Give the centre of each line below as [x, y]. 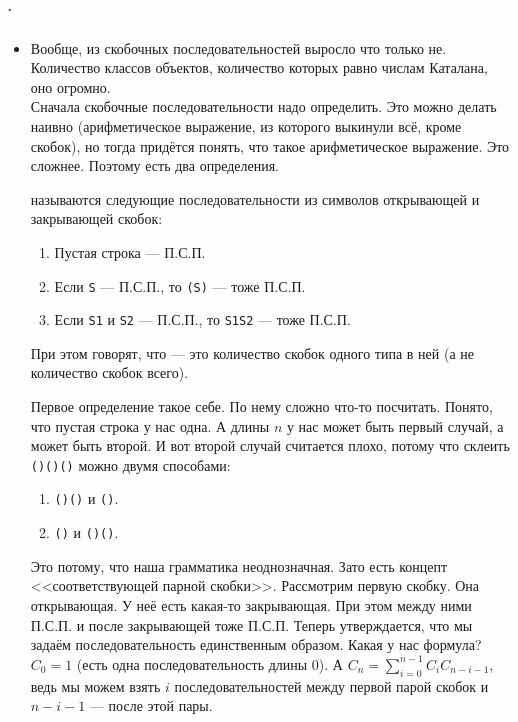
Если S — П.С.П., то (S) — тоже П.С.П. [180, 285]
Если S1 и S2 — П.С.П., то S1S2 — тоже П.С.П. [202, 319]
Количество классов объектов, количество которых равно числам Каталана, [259, 67]
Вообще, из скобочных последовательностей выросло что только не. [238, 47]
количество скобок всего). [109, 372]
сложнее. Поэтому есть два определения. [155, 165]
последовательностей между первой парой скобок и [331, 685]
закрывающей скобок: [96, 218]
